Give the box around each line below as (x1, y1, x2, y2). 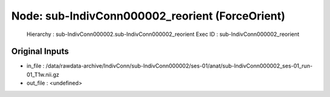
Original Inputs (11, 46, 69, 57)
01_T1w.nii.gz (26, 71, 59, 78)
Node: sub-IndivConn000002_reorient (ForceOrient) (11, 9, 285, 23)
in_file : (26, 62, 45, 70)
